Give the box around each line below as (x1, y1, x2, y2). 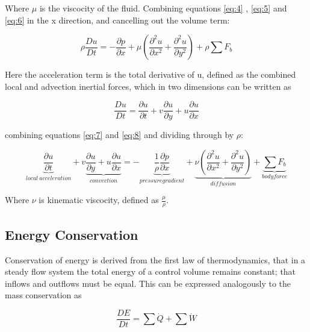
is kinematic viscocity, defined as (39, 193, 159, 206)
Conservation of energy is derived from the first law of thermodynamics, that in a (5, 253, 306, 266)
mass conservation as (5, 289, 82, 301)
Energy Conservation (5, 225, 138, 243)
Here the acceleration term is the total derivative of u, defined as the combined (5, 68, 296, 81)
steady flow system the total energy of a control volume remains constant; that (5, 265, 296, 278)
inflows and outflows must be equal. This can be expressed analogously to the (5, 277, 291, 289)
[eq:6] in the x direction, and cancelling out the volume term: (5, 13, 230, 26)
